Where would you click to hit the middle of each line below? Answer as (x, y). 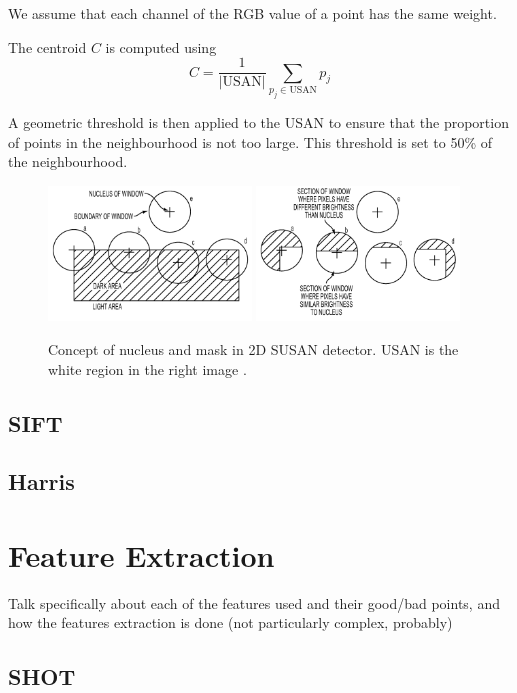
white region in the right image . (147, 368)
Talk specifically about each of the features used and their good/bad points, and (254, 602)
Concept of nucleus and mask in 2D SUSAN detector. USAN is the (253, 348)
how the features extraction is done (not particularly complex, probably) (230, 622)
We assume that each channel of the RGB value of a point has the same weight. (252, 13)
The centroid (47, 46)
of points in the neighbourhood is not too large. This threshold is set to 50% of (250, 141)
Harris (41, 481)
